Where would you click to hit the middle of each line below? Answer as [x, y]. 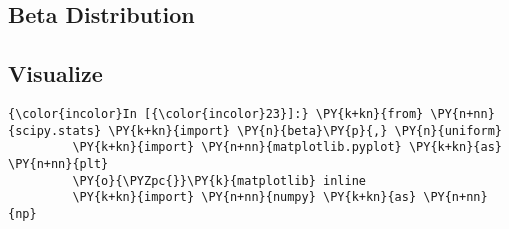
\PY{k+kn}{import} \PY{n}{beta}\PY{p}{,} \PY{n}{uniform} [305, 130]
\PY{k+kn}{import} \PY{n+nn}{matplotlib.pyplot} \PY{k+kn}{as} [287, 147]
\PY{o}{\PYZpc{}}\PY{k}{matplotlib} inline [219, 180]
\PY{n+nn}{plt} [58, 163]
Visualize [55, 73]
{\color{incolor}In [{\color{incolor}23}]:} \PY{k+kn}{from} [216, 113]
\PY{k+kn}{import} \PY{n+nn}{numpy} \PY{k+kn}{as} [244, 197]
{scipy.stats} [55, 130]
